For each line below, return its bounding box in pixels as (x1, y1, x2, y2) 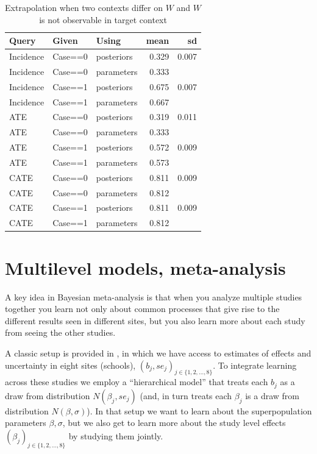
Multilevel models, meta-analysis (5, 255, 286, 280)
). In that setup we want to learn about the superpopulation (87, 404, 312, 417)
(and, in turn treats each (140, 389, 232, 402)
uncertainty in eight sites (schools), (5, 358, 136, 371)
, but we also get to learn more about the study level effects (62, 416, 286, 429)
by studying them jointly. (68, 429, 163, 442)
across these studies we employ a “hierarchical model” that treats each (5, 375, 268, 388)
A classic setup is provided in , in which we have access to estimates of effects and (5, 346, 312, 359)
